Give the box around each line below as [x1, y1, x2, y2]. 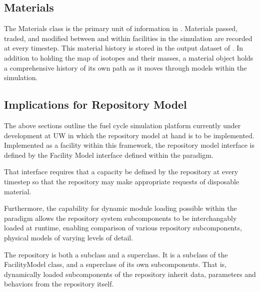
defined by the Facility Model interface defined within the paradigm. [4, 149, 213, 160]
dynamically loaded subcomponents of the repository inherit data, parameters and [4, 268, 256, 279]
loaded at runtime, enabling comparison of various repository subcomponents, [4, 222, 242, 233]
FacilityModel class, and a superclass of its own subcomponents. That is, [4, 259, 227, 269]
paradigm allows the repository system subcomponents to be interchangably [4, 212, 237, 223]
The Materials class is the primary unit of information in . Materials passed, [4, 23, 238, 34]
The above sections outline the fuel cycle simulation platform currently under [4, 120, 241, 130]
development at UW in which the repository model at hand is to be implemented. [4, 130, 254, 140]
